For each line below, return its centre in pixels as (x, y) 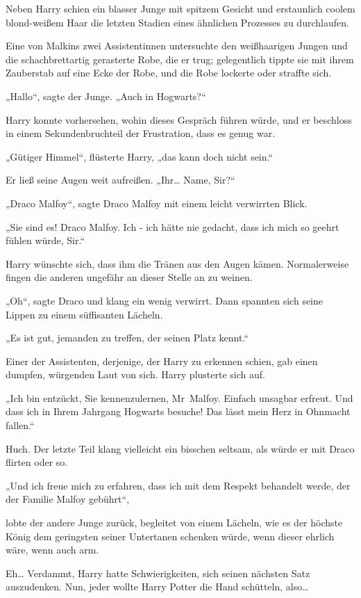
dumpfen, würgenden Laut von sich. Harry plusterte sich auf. (135, 374)
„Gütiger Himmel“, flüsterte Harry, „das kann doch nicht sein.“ (140, 156)
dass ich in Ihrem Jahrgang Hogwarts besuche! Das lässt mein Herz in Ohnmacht (178, 411)
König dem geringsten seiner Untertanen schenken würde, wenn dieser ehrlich (170, 536)
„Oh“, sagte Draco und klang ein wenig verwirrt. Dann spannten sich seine (165, 300)
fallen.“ (20, 425)
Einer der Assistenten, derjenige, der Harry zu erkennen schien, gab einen (162, 361)
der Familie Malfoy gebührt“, (68, 499)
